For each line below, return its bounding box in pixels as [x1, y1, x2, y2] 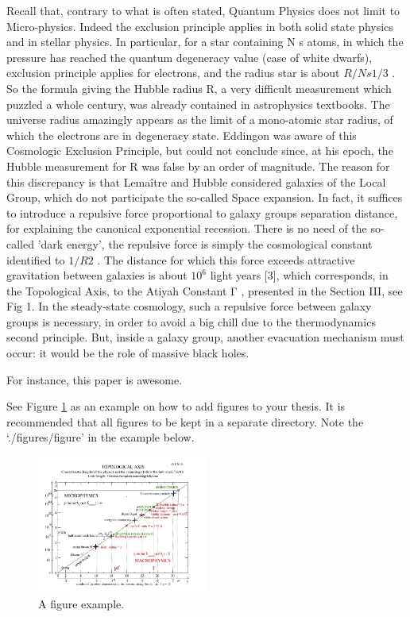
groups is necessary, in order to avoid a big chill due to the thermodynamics [6, 313, 376, 330]
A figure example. [38, 595, 125, 611]
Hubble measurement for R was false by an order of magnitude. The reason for [6, 157, 390, 174]
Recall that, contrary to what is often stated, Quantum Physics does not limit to [6, 2, 400, 18]
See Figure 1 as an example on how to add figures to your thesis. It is [6, 398, 346, 415]
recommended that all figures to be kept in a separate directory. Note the [6, 413, 364, 430]
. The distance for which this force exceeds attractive [97, 251, 355, 268]
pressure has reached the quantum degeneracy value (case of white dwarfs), [6, 48, 373, 65]
